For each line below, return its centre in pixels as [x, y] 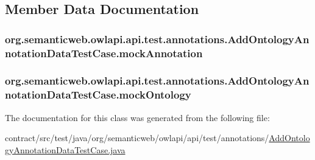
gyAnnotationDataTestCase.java [65, 149]
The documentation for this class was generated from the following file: [137, 117]
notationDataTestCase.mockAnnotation [104, 53]
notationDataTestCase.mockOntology [98, 95]
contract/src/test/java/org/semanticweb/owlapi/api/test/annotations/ [137, 138]
